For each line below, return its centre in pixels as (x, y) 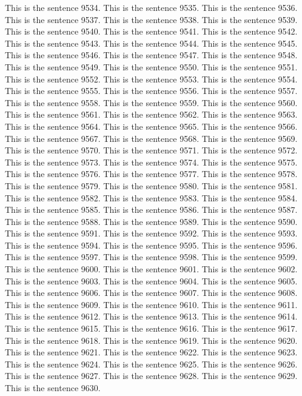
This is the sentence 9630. (53, 388)
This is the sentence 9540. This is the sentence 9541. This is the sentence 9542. (151, 31)
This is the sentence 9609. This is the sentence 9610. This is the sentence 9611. (151, 304)
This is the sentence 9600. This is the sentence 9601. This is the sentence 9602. (151, 269)
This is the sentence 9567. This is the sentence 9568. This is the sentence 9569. (151, 138)
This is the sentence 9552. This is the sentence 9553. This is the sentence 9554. (151, 79)
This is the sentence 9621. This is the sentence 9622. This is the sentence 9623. (151, 352)
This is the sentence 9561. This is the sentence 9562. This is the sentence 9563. (151, 114)
